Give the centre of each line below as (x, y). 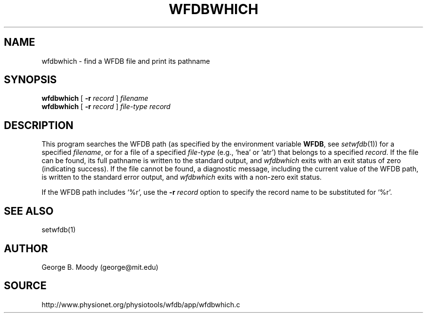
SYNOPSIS (30, 80)
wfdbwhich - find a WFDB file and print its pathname (126, 61)
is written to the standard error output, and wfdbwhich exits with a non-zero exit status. (182, 177)
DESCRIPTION (39, 125)
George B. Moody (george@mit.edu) (100, 267)
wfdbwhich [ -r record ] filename (95, 98)
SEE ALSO (29, 211)
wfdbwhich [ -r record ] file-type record (106, 107)
